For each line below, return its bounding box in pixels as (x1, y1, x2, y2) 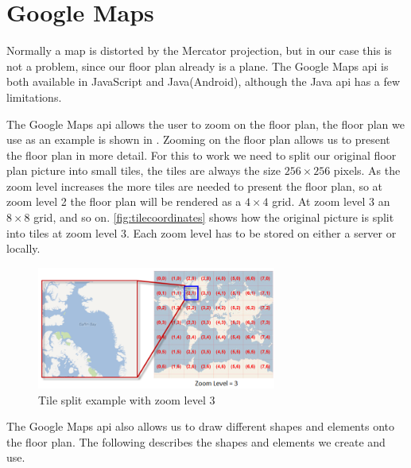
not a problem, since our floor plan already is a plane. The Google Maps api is (6, 57, 389, 74)
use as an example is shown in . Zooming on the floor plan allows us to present (6, 131, 390, 148)
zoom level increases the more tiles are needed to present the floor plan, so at (6, 177, 383, 194)
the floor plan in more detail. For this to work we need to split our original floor (6, 146, 397, 163)
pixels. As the (333, 162, 401, 179)
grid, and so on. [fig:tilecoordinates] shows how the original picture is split (33, 209, 394, 226)
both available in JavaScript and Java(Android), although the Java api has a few (6, 73, 401, 90)
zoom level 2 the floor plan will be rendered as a (6, 193, 242, 210)
